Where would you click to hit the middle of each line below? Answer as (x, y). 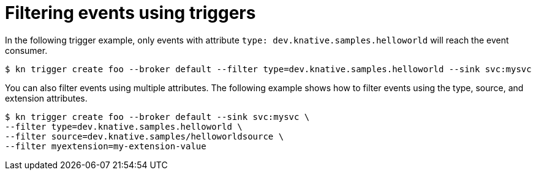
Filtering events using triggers (130, 13)
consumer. (26, 50)
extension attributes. (46, 98)
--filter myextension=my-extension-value (106, 146)
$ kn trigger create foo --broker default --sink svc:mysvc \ (157, 117)
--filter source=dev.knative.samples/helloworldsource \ (145, 136)
